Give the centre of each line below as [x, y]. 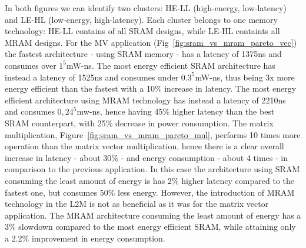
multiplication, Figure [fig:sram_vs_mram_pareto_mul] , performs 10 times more [153, 134]
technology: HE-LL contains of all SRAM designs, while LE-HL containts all [142, 31]
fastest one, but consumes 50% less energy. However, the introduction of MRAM [150, 192]
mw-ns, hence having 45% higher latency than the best [176, 111]
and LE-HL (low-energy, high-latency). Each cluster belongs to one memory [141, 19]
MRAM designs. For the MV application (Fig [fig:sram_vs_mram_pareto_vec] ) [151, 42]
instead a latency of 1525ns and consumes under [92, 77]
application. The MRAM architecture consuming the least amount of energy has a [153, 215]
